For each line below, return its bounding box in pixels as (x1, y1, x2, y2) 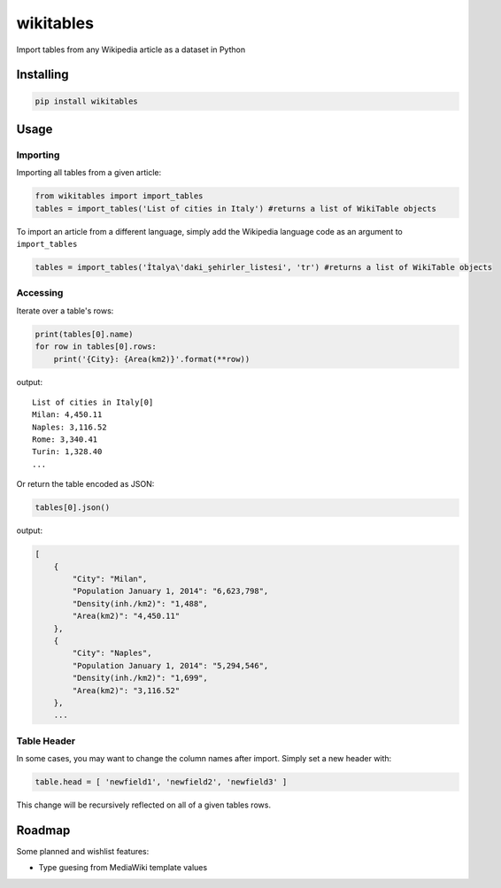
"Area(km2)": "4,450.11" (72, 611, 181, 622)
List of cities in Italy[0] (32, 397, 154, 407)
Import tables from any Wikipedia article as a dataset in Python (16, 44, 246, 55)
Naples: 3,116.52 (32, 421, 107, 432)
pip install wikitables (35, 96, 139, 106)
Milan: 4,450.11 (32, 410, 103, 420)
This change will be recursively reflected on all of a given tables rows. (16, 799, 272, 810)
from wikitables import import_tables (35, 191, 204, 201)
